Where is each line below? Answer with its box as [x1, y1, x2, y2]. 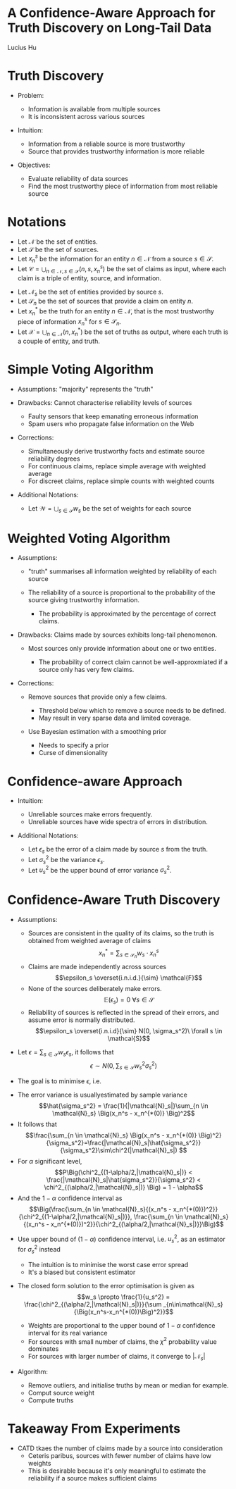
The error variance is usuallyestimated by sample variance [17, 1090, 188, 1099]
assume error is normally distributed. [27, 1016, 135, 1024]
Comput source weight [27, 1389, 95, 1397]
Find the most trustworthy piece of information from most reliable [27, 182, 218, 190]
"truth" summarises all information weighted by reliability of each [27, 567, 217, 575]
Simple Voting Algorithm [7, 361, 154, 378]
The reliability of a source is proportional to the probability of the [27, 588, 216, 597]
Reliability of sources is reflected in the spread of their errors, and [27, 1008, 220, 1016]
